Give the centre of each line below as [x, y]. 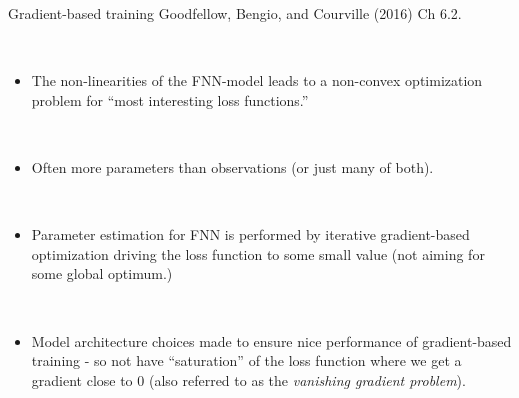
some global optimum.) [102, 273]
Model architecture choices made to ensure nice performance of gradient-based [271, 340]
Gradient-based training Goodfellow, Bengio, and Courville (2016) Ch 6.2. [235, 13]
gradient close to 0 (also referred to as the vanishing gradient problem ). [248, 379]
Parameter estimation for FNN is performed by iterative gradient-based [250, 234]
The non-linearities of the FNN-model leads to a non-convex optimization [257, 80]
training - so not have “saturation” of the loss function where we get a [246, 360]
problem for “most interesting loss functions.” [170, 99]
